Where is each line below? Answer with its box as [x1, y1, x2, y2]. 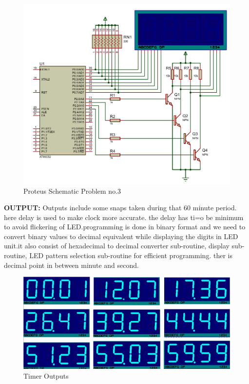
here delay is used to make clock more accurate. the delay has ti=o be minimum [4, 212, 244, 222]
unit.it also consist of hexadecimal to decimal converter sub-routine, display [4, 241, 230, 251]
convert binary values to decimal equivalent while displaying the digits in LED [4, 231, 238, 241]
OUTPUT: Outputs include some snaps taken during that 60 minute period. [4, 202, 237, 212]
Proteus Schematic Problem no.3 [23, 186, 121, 196]
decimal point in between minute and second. [4, 260, 139, 270]
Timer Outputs [23, 370, 69, 381]
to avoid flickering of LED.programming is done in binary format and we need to [4, 222, 246, 232]
